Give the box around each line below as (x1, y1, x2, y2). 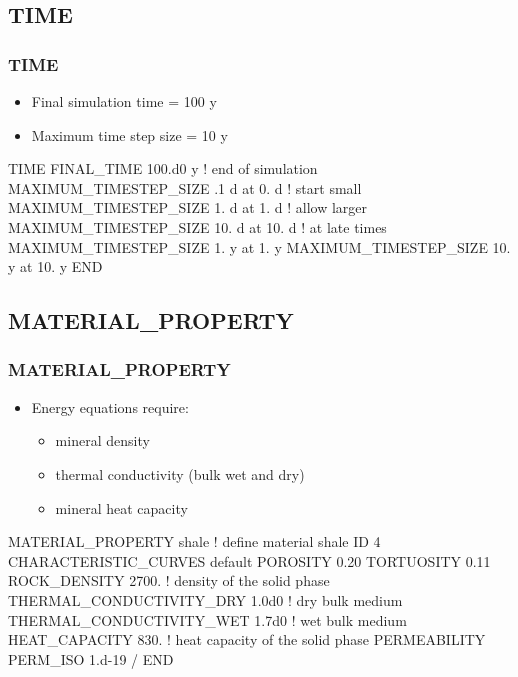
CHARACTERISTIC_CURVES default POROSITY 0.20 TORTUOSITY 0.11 (8, 550, 491, 571)
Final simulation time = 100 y (31, 91, 217, 111)
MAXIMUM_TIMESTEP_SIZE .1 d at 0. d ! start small (8, 177, 362, 198)
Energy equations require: (31, 396, 189, 417)
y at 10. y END (8, 256, 103, 277)
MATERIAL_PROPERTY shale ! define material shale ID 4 (8, 531, 381, 552)
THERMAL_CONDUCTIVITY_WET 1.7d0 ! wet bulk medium (8, 609, 407, 630)
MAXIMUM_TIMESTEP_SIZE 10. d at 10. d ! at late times (8, 216, 387, 237)
